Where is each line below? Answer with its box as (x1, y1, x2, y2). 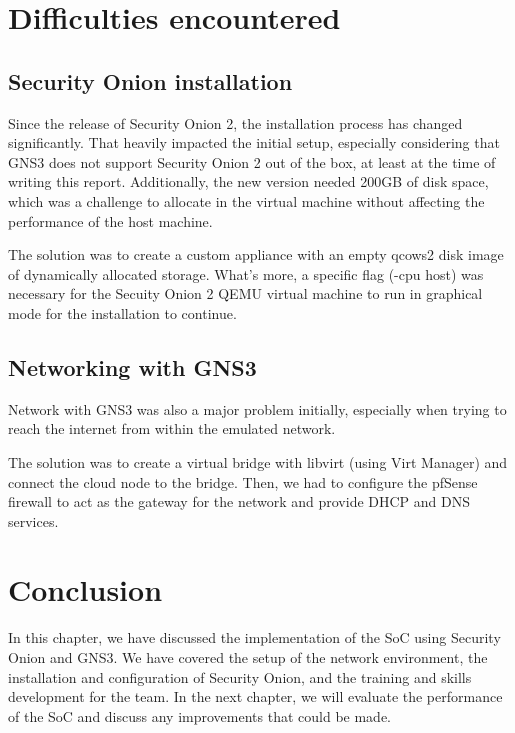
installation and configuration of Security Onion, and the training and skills (8, 666, 472, 687)
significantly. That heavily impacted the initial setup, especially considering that (8, 132, 500, 153)
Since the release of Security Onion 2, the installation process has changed (8, 112, 463, 133)
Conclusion (8, 569, 163, 610)
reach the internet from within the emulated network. (8, 418, 336, 439)
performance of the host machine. (8, 210, 213, 231)
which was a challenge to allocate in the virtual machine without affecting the (8, 190, 485, 211)
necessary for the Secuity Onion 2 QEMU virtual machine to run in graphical (8, 283, 483, 304)
